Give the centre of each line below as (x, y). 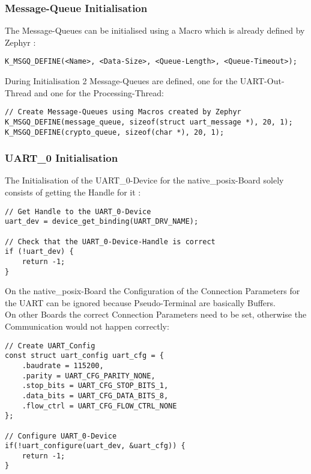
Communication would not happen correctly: (87, 326)
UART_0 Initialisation (62, 158)
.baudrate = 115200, (63, 365)
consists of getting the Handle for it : (73, 192)
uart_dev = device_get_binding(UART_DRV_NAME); (102, 222)
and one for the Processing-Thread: (99, 92)
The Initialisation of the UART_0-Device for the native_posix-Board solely (144, 180)
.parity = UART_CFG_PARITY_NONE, (89, 376)
